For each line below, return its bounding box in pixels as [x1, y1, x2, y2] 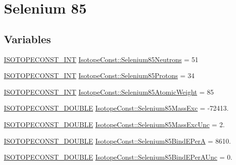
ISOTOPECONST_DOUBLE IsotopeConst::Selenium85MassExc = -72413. [4, 103, 229, 113]
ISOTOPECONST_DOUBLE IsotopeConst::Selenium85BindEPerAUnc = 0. [4, 152, 233, 162]
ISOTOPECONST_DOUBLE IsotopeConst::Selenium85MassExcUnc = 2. [4, 119, 225, 129]
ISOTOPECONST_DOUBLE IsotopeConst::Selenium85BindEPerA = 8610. [4, 135, 231, 146]
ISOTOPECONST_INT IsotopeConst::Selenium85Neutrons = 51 [4, 54, 199, 64]
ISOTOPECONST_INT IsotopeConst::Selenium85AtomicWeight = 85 [4, 86, 214, 97]
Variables [4, 31, 51, 46]
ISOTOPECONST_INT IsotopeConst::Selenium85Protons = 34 [4, 70, 195, 81]
